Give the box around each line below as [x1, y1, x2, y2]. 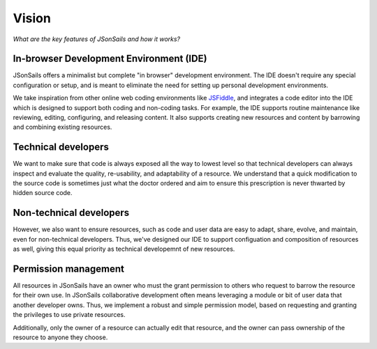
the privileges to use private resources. [13, 311, 126, 319]
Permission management [13, 263, 125, 274]
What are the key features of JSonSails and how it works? [13, 35, 181, 43]
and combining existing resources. [13, 123, 112, 132]
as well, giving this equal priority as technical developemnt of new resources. [13, 245, 235, 254]
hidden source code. [13, 189, 73, 197]
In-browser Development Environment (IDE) [13, 53, 207, 65]
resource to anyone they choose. [13, 333, 108, 341]
